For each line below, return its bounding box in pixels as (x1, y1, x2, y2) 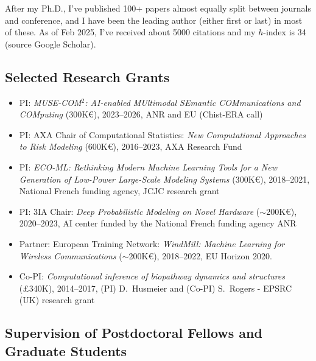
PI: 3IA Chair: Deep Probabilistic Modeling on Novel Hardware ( (19, 205, 260, 217)
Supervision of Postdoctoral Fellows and (5, 323, 262, 342)
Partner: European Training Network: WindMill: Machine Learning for (19, 237, 285, 250)
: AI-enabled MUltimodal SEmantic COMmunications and (85, 96, 301, 108)
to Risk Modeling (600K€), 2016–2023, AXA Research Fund (19, 140, 242, 153)
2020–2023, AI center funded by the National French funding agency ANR (19, 217, 297, 230)
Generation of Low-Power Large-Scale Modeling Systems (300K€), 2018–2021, (19, 172, 310, 185)
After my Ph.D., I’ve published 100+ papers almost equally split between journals (5, 2, 311, 14)
